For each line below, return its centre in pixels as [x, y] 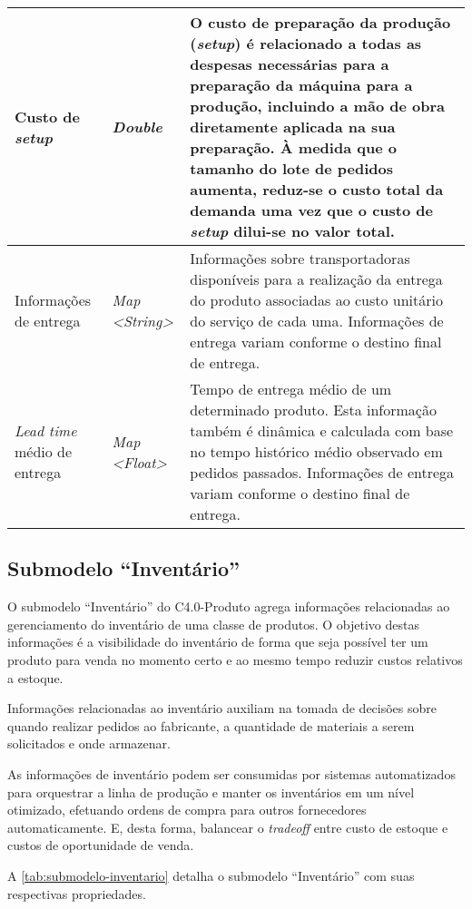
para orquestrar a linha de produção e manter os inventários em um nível [211, 792]
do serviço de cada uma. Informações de [317, 321]
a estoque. [35, 677]
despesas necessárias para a [290, 64]
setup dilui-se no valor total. [292, 231]
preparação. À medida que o [293, 147]
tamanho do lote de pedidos [291, 168]
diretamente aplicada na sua [293, 127]
